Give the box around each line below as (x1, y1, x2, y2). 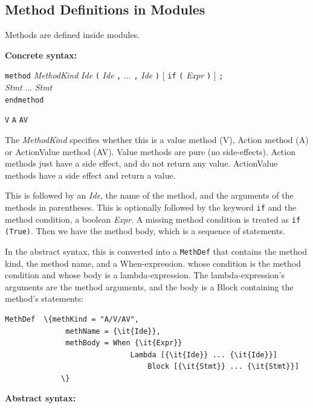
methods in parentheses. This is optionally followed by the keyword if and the (5, 200, 297, 213)
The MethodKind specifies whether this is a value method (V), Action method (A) (5, 133, 309, 145)
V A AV (5, 116, 28, 125)
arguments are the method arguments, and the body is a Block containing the (5, 280, 294, 293)
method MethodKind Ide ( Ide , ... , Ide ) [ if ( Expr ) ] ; (5, 69, 224, 81)
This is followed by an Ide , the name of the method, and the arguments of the (5, 189, 294, 202)
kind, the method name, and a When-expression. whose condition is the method (5, 257, 301, 269)
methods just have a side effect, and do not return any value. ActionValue (5, 157, 278, 170)
